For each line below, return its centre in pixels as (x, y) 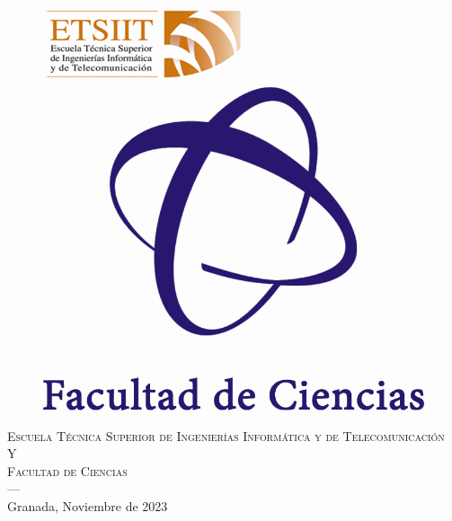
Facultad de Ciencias (67, 470)
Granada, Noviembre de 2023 (88, 505)
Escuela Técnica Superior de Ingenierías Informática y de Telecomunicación (226, 435)
